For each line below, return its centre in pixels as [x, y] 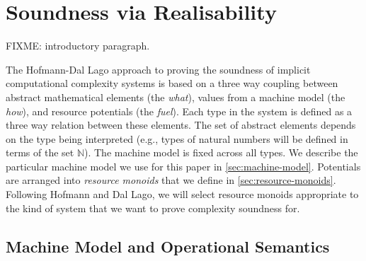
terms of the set [40, 152]
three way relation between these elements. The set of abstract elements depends [181, 125]
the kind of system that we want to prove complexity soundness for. [153, 208]
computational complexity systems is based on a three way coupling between [172, 83]
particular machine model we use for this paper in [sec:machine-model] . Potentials [183, 166]
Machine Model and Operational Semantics [168, 246]
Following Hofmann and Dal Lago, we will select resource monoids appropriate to [182, 194]
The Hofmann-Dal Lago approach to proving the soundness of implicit [158, 69]
